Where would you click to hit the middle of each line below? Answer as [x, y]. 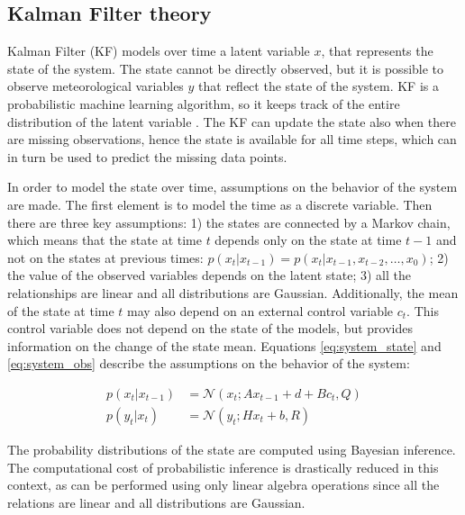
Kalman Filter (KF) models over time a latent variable [159, 51]
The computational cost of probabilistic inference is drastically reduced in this [223, 467]
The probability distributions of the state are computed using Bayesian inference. [232, 449]
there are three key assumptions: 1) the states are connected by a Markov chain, [229, 222]
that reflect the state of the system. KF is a [319, 86]
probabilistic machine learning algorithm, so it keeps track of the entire [204, 103]
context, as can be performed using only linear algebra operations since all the [223, 485]
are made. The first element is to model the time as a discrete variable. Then [220, 204]
